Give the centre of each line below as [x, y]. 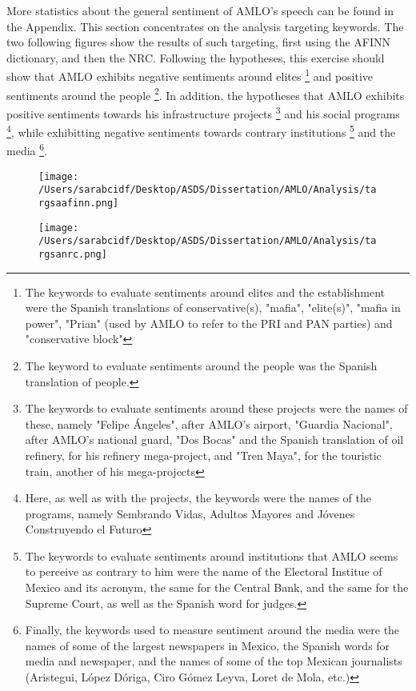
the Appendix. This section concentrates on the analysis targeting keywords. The [205, 26]
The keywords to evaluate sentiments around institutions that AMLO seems [212, 555]
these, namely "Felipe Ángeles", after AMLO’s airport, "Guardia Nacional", [209, 423]
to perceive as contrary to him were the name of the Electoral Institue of [204, 571]
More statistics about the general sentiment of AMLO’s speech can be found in [200, 10]
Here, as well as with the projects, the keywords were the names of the [198, 498]
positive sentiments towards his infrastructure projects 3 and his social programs [203, 112]
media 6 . [27, 150]
